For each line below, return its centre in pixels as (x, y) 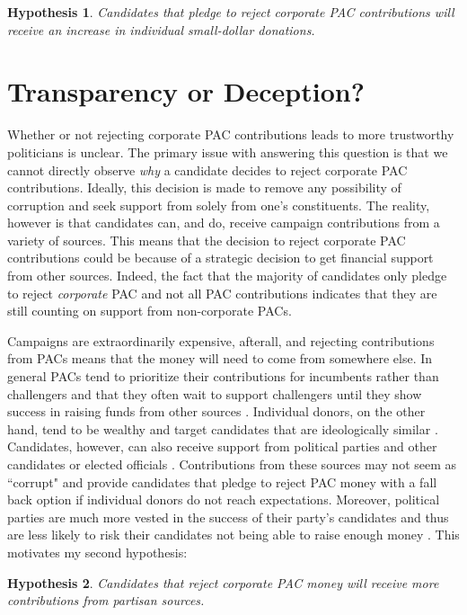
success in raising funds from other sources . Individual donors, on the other (216, 411)
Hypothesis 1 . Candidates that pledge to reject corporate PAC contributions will (231, 12)
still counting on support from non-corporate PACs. (150, 311)
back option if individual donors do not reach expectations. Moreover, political (224, 499)
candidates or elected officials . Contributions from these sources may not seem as (232, 464)
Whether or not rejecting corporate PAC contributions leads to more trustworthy (231, 134)
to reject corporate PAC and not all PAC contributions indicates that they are (222, 293)
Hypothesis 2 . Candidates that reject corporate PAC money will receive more (223, 582)
